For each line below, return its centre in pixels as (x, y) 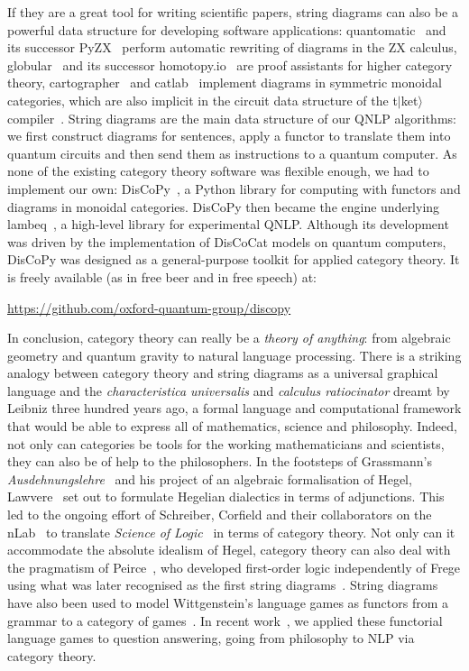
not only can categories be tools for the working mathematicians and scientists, (226, 443)
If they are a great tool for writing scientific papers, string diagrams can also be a (233, 12)
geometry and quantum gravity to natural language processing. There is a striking (234, 355)
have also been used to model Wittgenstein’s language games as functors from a (228, 602)
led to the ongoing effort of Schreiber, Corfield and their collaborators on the (220, 515)
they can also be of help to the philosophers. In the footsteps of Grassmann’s (220, 461)
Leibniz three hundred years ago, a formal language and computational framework (234, 408)
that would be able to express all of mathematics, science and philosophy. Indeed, (232, 426)
